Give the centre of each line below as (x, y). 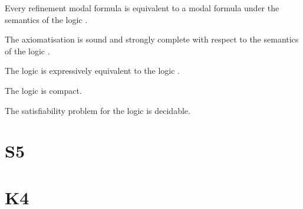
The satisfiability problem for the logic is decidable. (98, 110)
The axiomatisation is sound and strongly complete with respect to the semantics (152, 39)
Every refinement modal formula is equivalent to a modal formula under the (142, 8)
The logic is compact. (43, 90)
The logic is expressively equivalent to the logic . (92, 71)
